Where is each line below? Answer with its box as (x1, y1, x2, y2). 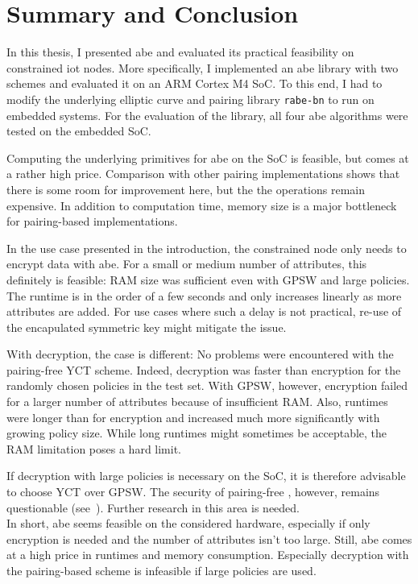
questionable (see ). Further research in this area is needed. (6, 499, 300, 516)
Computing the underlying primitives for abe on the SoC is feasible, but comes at (6, 149, 409, 166)
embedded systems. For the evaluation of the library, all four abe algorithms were (6, 106, 408, 123)
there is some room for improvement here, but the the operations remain (6, 180, 365, 197)
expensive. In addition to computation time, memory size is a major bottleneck (6, 197, 397, 213)
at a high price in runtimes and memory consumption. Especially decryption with (6, 546, 409, 563)
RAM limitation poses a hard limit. (6, 440, 182, 457)
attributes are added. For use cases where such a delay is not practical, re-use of (6, 303, 402, 320)
